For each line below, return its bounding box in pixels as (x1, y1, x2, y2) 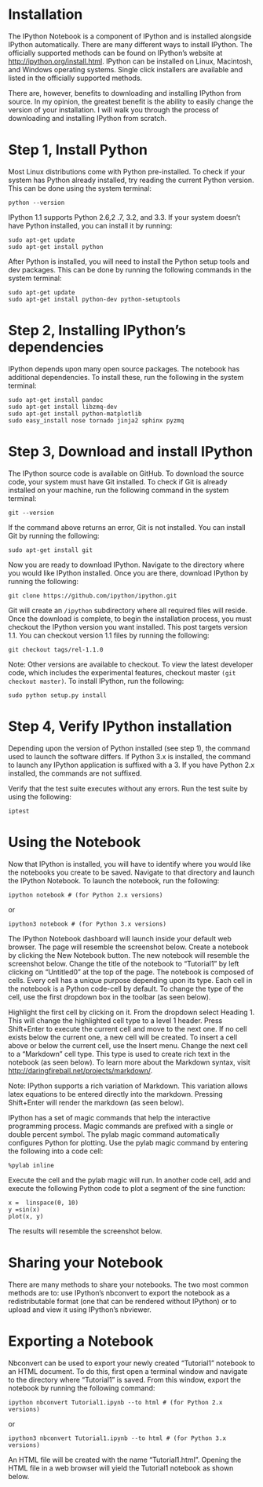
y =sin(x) (8, 1205, 41, 1214)
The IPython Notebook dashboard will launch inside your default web (8, 933, 232, 943)
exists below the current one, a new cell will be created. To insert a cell (8, 1032, 238, 1042)
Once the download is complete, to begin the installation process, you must (8, 614, 252, 623)
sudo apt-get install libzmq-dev (8, 403, 118, 411)
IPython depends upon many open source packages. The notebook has (8, 364, 240, 374)
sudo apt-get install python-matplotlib (8, 410, 143, 418)
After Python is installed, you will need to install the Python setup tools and (8, 257, 250, 266)
